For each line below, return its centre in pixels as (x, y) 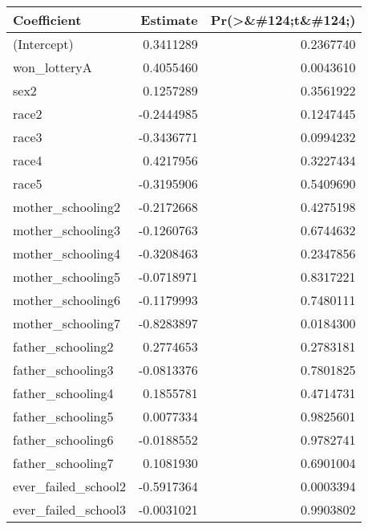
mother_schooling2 (67, 207)
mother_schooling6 (67, 300)
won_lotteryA (53, 67)
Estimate (169, 20)
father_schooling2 (63, 346)
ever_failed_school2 (70, 486)
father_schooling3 (63, 370)
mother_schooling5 (67, 277)
